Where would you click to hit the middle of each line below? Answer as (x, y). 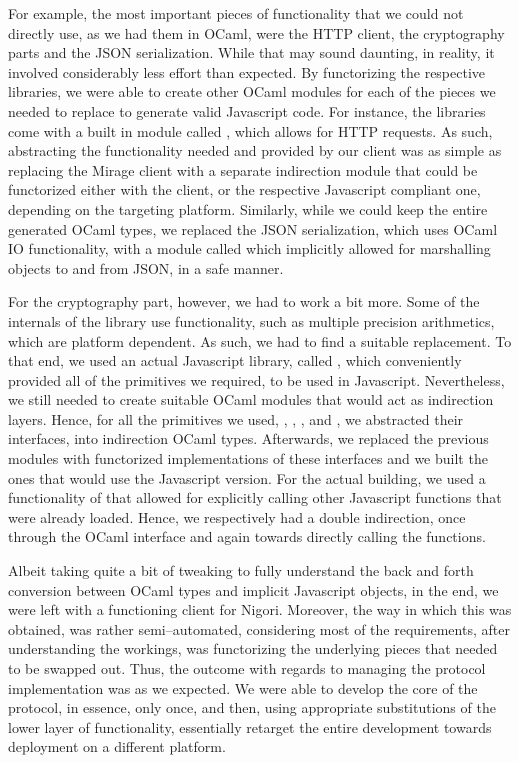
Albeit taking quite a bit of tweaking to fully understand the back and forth (241, 570)
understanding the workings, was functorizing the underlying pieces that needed (253, 648)
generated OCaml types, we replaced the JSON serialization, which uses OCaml (253, 228)
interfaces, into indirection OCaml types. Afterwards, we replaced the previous (248, 438)
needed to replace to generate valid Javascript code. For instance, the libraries (247, 110)
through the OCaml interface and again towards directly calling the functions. (247, 536)
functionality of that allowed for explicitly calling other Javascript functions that (255, 497)
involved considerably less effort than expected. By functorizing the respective (247, 71)
